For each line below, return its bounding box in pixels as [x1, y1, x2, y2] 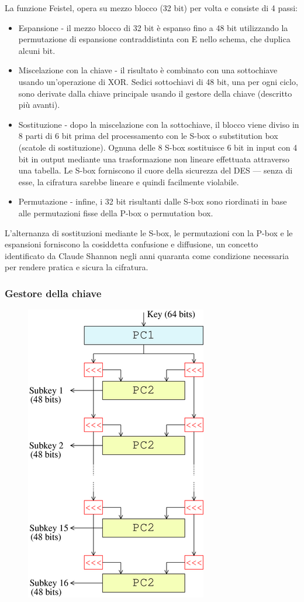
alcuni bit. [18, 44, 56, 56]
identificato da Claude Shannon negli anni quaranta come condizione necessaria [5, 249, 289, 261]
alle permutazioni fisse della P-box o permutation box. [18, 206, 213, 219]
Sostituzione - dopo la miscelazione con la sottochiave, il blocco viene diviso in [18, 118, 299, 130]
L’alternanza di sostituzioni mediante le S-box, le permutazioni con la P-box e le [5, 226, 293, 239]
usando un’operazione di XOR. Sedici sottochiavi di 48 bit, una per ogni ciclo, [18, 75, 298, 87]
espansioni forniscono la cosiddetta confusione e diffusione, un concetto [5, 238, 258, 250]
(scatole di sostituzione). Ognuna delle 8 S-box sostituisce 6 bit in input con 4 [18, 141, 298, 153]
